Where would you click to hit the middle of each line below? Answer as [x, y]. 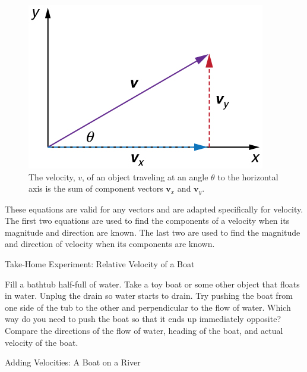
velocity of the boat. [42, 342]
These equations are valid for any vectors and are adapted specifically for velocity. [154, 209]
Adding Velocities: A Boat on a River [73, 362]
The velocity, [52, 176]
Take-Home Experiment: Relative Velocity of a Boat [100, 264]
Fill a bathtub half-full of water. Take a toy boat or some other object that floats [152, 284]
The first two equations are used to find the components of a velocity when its [147, 221]
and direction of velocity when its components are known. [110, 244]
